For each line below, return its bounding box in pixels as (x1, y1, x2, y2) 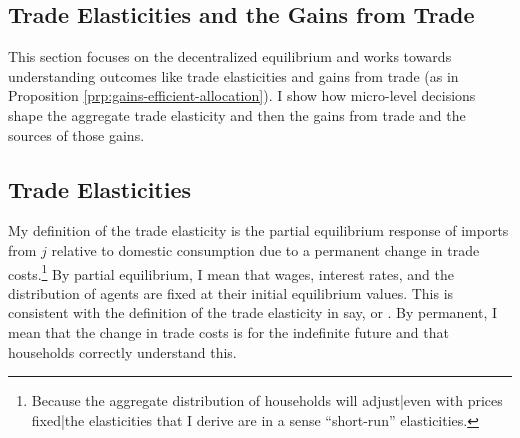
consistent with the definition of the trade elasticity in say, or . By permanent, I (8, 302, 498, 323)
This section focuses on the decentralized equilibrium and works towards (8, 46, 452, 67)
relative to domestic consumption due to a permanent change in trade (51, 239, 480, 260)
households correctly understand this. (8, 341, 237, 362)
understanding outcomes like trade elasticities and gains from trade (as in (8, 65, 459, 86)
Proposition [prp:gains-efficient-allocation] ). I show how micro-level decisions (8, 85, 476, 106)
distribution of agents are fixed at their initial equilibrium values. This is (8, 282, 454, 303)
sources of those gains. (8, 124, 145, 145)
